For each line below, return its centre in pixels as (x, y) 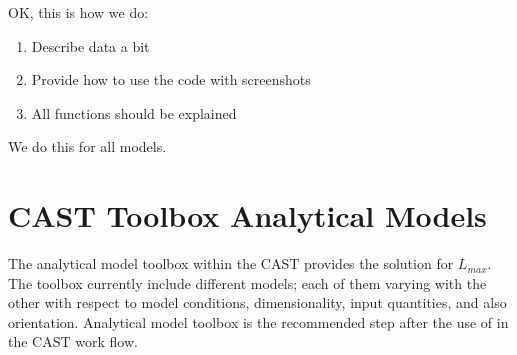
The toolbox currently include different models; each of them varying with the (247, 282)
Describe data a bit (90, 45)
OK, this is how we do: (78, 12)
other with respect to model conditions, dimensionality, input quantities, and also (257, 302)
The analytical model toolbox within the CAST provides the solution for (231, 263)
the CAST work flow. (73, 341)
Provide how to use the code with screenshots (171, 79)
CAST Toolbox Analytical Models (247, 215)
